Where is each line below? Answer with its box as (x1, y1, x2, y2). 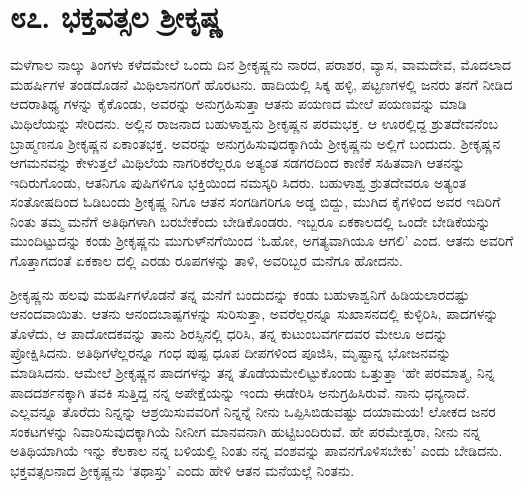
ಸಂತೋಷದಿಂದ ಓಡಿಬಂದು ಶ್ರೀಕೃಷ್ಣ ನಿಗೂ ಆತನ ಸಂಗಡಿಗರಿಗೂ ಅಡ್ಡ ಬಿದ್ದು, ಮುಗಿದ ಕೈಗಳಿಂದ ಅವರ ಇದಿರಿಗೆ (10, 191, 501, 212)
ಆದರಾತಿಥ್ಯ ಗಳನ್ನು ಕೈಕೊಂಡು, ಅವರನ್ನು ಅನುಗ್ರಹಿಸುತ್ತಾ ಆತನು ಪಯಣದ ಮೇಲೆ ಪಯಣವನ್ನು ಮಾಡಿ (10, 93, 467, 114)
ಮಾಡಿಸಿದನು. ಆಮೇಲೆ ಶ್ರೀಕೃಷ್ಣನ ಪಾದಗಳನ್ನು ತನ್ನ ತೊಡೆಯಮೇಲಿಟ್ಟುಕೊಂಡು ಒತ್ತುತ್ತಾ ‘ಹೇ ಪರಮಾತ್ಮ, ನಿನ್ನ (10, 362, 495, 383)
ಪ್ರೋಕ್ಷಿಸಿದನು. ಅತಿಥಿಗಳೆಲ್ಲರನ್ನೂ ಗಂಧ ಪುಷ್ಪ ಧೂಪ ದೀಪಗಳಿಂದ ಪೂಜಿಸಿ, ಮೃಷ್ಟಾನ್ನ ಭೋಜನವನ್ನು (10, 342, 452, 363)
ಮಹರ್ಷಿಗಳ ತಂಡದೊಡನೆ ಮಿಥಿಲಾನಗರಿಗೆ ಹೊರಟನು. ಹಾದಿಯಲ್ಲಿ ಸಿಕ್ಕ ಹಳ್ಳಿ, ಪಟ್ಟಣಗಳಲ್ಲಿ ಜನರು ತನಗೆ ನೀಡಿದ (10, 73, 513, 94)
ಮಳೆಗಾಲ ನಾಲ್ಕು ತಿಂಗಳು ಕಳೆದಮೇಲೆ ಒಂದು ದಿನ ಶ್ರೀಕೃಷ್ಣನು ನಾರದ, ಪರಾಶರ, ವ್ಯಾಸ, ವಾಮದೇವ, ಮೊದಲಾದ (10, 54, 512, 75)
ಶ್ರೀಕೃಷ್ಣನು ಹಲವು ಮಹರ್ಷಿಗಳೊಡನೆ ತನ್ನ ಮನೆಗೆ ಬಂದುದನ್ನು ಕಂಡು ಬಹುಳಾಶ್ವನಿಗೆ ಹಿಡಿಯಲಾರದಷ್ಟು (10, 283, 470, 304)
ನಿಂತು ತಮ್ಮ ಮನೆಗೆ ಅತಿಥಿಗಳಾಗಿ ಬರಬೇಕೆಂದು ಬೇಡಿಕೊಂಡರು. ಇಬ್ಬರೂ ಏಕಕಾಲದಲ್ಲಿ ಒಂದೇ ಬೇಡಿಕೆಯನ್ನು (10, 210, 491, 231)
